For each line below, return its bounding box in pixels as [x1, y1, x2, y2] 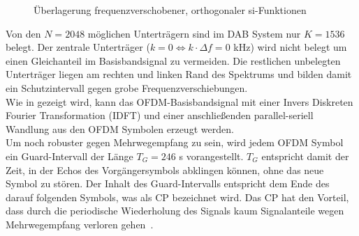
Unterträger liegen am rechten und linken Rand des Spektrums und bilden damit [6, 67, 352, 81]
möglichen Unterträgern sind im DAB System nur [87, 26, 301, 40]
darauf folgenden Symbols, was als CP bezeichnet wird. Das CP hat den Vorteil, [6, 189, 349, 204]
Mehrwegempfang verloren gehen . [6, 217, 154, 231]
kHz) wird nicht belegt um [233, 40, 347, 54]
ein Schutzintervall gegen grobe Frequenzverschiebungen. [6, 80, 248, 95]
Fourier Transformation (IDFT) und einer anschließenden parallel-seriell [6, 108, 314, 123]
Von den [6, 26, 41, 40]
